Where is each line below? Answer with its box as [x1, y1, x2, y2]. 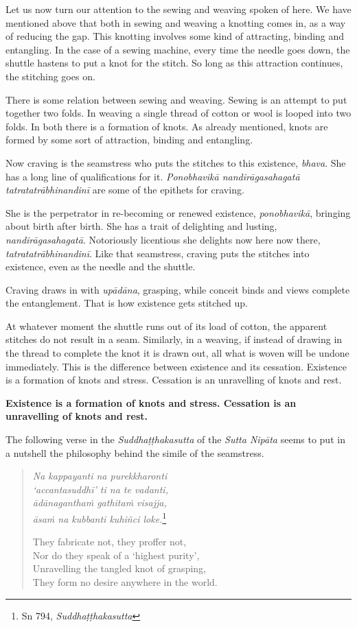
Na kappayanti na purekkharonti [32, 469, 168, 483]
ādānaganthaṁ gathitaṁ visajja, [32, 495, 167, 510]
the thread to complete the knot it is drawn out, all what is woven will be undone [5, 346, 349, 360]
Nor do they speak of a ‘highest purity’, [32, 547, 200, 562]
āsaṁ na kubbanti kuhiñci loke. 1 [32, 510, 167, 525]
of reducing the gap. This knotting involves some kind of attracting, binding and [5, 29, 345, 43]
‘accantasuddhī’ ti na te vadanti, [32, 482, 168, 496]
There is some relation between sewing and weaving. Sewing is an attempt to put [5, 92, 347, 106]
